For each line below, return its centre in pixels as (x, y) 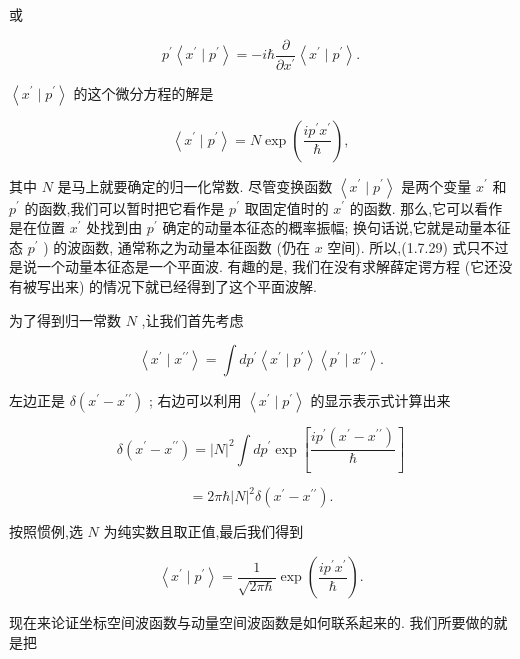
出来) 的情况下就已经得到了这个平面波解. (183, 285)
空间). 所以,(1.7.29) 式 (397, 246)
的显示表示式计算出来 (380, 400)
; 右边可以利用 (195, 400)
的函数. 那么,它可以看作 (426, 207)
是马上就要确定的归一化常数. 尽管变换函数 (195, 185)
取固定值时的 (286, 207)
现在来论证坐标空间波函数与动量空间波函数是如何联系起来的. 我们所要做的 (251, 622)
